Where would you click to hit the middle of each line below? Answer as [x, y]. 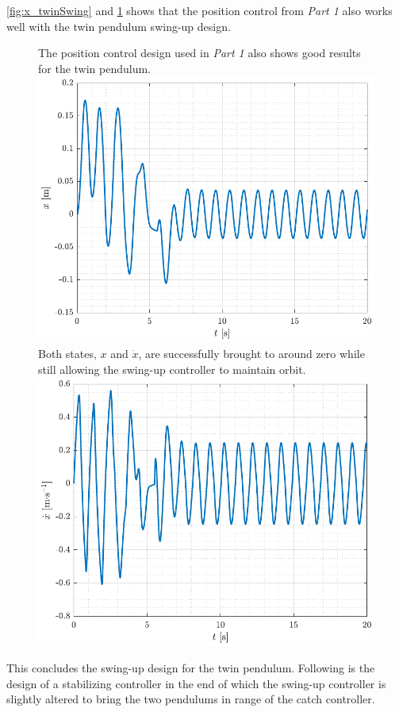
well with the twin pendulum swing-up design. [119, 26]
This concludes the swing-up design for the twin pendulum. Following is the [191, 668]
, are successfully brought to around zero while [251, 353]
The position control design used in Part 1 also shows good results [199, 53]
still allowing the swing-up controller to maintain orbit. [172, 369]
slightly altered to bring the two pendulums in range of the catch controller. [191, 699]
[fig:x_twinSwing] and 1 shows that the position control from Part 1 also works [199, 10]
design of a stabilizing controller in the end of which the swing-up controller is [196, 683]
